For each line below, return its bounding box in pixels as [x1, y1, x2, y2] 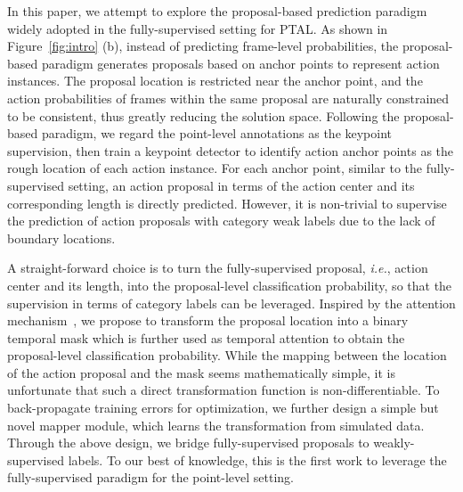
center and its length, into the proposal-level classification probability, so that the [7, 275, 452, 294]
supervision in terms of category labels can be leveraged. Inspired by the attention [7, 293, 456, 312]
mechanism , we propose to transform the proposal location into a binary [7, 311, 409, 330]
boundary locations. [7, 228, 116, 247]
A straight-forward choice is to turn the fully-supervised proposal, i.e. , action [7, 258, 428, 277]
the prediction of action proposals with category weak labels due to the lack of [7, 211, 435, 230]
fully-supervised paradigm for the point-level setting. [7, 468, 294, 487]
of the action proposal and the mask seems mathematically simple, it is [7, 363, 396, 381]
